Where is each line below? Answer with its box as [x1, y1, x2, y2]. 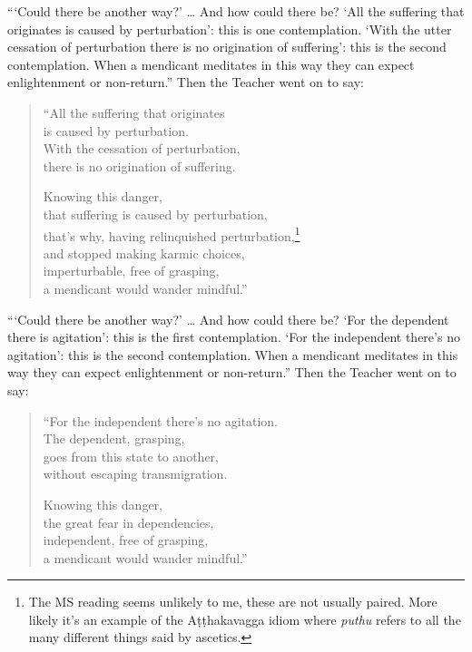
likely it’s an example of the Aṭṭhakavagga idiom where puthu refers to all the [28, 609, 461, 628]
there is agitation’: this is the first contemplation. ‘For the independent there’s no [7, 327, 460, 346]
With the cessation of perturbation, [43, 139, 241, 158]
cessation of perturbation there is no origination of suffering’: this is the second [7, 37, 447, 56]
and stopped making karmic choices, [43, 243, 245, 262]
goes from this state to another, [43, 446, 219, 465]
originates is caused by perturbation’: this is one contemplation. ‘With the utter [7, 19, 452, 38]
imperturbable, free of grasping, [43, 261, 220, 280]
